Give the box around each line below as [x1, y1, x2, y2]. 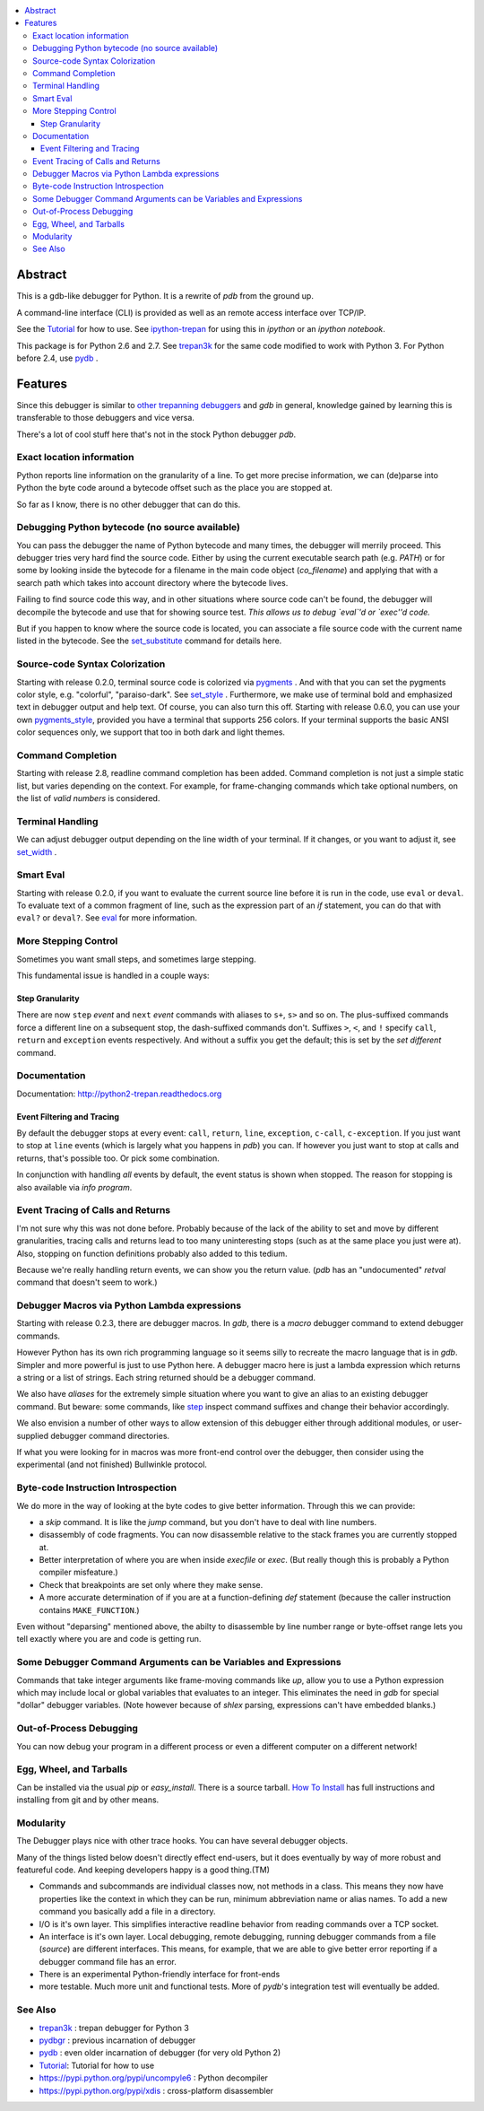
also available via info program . [16, 1182, 133, 1192]
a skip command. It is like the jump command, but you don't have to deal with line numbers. [39, 1516, 376, 1527]
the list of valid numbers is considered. [16, 793, 160, 803]
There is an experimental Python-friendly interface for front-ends [39, 1969, 281, 1980]
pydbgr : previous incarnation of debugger [39, 2035, 196, 2046]
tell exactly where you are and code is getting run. [16, 1634, 202, 1644]
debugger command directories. [50, 1430, 170, 1441]
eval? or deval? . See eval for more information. [16, 912, 197, 923]
